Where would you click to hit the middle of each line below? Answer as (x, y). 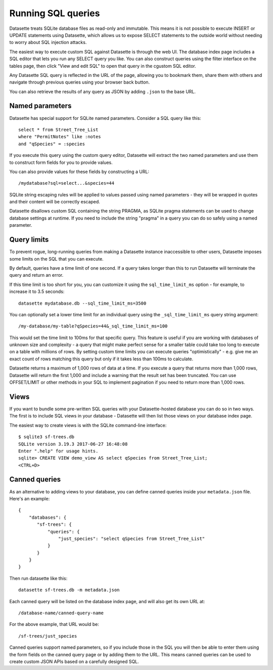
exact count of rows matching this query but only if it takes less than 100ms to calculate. (101, 359)
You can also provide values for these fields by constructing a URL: (79, 172)
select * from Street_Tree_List (58, 130)
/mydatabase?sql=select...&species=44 (66, 183)
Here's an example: (30, 498)
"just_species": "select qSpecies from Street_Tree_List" (132, 538)
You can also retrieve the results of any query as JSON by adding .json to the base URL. (103, 92)
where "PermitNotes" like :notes (60, 137)
